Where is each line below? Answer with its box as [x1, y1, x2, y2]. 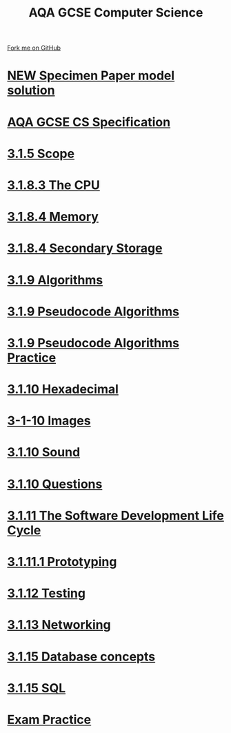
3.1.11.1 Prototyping [7, 554, 117, 569]
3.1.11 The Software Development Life [7, 507, 224, 523]
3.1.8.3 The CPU [7, 177, 100, 193]
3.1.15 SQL [7, 680, 66, 696]
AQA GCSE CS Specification [7, 114, 171, 130]
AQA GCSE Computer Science [28, 5, 203, 21]
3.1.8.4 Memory [7, 209, 99, 225]
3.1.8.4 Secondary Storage [7, 240, 163, 256]
